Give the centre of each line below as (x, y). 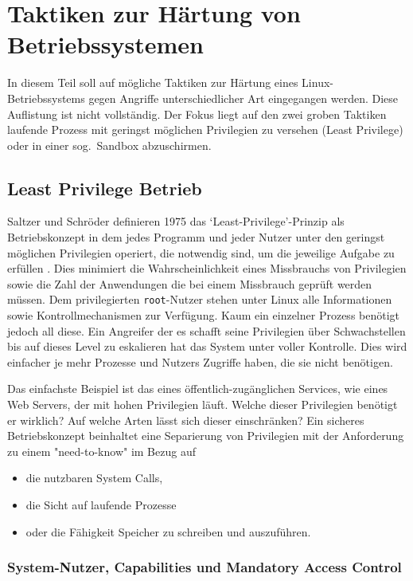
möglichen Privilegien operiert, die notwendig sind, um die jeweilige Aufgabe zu (201, 252)
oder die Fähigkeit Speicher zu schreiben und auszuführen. (168, 531)
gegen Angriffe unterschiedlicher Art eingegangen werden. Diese (244, 98)
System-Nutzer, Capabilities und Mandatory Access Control (205, 567)
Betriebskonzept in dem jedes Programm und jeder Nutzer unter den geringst (196, 237)
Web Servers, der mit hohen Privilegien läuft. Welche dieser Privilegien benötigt (203, 404)
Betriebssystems (46, 98)
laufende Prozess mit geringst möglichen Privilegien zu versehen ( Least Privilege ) (205, 130)
